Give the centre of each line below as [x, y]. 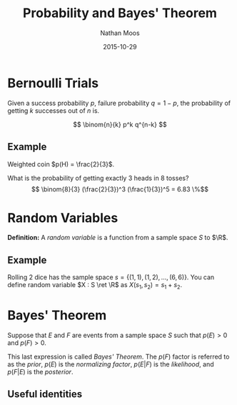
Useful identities [45, 394]
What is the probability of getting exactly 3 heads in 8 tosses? [98, 178]
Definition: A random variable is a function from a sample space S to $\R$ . [118, 238]
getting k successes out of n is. [54, 110]
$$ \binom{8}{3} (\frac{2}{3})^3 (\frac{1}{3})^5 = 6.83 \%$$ [120, 189]
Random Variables [63, 217]
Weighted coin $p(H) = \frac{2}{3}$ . [61, 164]
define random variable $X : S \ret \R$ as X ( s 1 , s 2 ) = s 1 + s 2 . [95, 286]
